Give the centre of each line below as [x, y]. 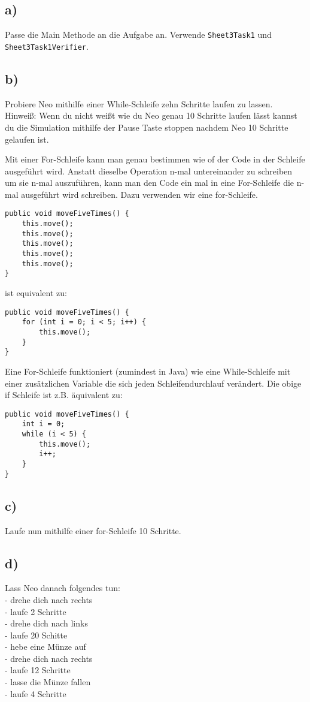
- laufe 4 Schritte [36, 693]
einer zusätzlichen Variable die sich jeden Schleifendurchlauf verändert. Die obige [153, 383]
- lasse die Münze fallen [48, 682]
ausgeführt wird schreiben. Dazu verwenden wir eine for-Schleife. [139, 194]
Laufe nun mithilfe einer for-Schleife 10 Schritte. [93, 530]
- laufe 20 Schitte [36, 635]
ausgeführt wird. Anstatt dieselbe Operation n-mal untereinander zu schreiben [149, 171]
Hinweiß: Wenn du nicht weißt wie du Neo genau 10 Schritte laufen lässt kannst [151, 115]
